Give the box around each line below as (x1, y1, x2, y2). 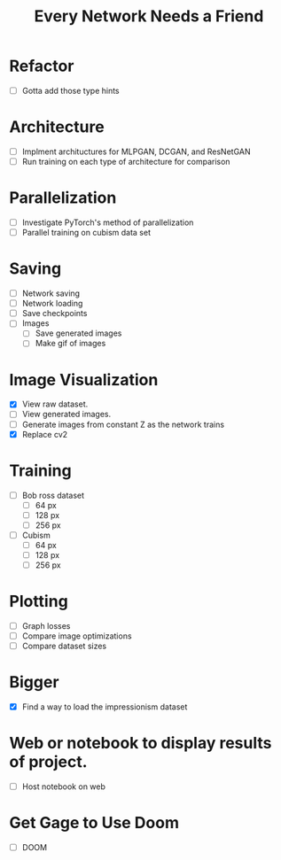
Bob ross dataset (21, 490, 85, 500)
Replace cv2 (21, 429, 68, 439)
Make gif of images (35, 338, 106, 349)
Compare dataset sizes (21, 640, 107, 652)
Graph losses (21, 621, 71, 631)
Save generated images (35, 328, 122, 338)
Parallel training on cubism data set (21, 228, 151, 238)
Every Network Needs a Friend (34, 6, 264, 27)
